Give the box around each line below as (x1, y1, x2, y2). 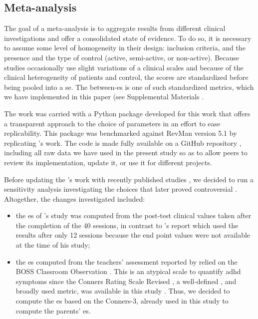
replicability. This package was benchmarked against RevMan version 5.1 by (4, 128, 237, 138)
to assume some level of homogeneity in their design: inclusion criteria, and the (4, 42, 246, 53)
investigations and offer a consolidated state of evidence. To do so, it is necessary (4, 32, 252, 43)
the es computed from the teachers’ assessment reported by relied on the (15, 256, 238, 267)
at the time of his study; (15, 240, 90, 250)
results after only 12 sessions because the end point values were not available (15, 230, 251, 240)
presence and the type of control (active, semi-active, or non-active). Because (4, 52, 240, 62)
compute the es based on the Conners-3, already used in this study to (15, 296, 229, 306)
